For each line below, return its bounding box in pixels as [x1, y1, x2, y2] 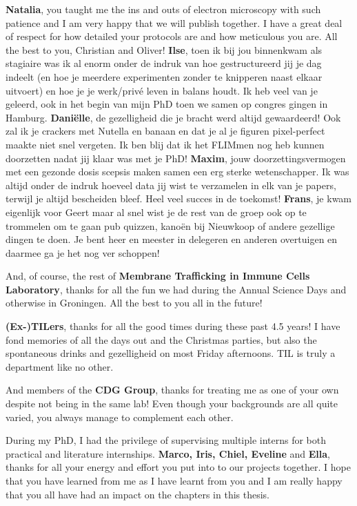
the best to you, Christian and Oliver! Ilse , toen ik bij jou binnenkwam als [6, 42, 323, 57]
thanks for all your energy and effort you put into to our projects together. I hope [6, 460, 351, 474]
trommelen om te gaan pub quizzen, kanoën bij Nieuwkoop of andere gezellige [6, 218, 335, 233]
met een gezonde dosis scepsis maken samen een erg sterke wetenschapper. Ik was [6, 164, 349, 179]
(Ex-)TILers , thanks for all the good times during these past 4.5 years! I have [6, 319, 340, 333]
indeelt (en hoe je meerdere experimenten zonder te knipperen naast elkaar [6, 69, 323, 84]
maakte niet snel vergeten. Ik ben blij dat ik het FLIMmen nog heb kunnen [6, 137, 325, 151]
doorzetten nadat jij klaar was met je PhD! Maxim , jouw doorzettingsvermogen [6, 150, 346, 165]
